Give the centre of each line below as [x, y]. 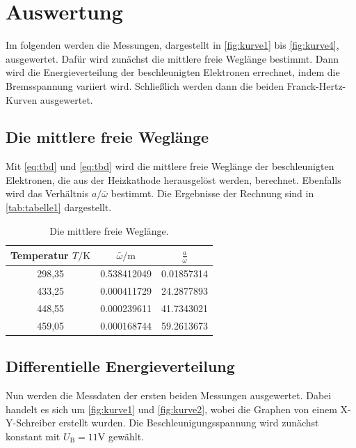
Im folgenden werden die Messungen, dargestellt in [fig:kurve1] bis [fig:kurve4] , [172, 45]
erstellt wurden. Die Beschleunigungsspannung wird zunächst [189, 423]
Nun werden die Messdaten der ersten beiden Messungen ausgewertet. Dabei [169, 395]
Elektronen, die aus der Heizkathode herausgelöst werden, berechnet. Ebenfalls [173, 179]
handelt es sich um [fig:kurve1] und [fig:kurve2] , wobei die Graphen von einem [171, 409]
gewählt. [126, 436]
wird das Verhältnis [47, 193]
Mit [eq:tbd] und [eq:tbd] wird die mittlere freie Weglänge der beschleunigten [170, 166]
